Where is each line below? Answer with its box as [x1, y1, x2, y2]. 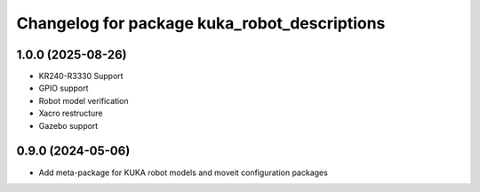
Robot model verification [38, 95, 129, 106]
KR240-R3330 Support [38, 71, 124, 82]
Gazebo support [38, 120, 99, 131]
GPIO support [38, 83, 89, 93]
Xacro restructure [38, 108, 103, 119]
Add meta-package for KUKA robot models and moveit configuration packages [38, 167, 328, 178]
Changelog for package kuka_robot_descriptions [16, 13, 386, 33]
